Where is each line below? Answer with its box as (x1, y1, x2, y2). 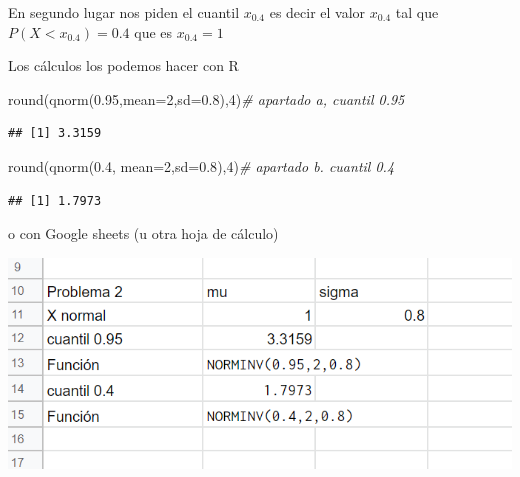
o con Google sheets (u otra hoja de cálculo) (8, 223, 279, 244)
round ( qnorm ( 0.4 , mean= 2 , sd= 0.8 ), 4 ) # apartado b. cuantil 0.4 (8, 155, 395, 176)
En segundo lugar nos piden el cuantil (8, 2, 240, 22)
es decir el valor (269, 2, 366, 22)
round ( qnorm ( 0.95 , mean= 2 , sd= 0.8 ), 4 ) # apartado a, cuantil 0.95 (8, 88, 405, 109)
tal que (395, 2, 439, 22)
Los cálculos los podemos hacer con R (8, 55, 239, 76)
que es (134, 21, 173, 42)
